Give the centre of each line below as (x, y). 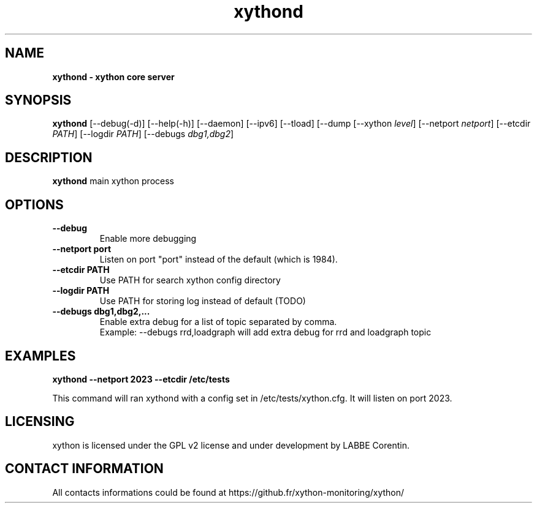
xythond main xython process (113, 181)
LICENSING (40, 422)
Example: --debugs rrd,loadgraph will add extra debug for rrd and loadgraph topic (265, 332)
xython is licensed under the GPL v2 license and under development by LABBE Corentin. (231, 445)
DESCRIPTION (49, 157)
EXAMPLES (40, 356)
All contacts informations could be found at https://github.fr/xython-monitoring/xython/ (228, 492)
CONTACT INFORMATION (84, 469)
